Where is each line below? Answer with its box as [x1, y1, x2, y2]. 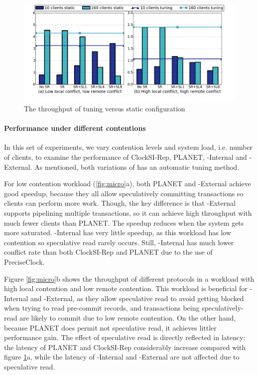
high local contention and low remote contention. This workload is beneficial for [4, 283, 248, 294]
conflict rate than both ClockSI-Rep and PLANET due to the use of [4, 247, 213, 257]
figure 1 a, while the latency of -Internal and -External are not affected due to [4, 352, 240, 362]
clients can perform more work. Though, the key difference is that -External [4, 198, 236, 208]
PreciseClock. [4, 256, 45, 267]
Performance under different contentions [4, 123, 146, 133]
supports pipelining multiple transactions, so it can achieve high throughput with [4, 207, 252, 218]
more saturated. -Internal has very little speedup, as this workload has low [4, 227, 232, 238]
